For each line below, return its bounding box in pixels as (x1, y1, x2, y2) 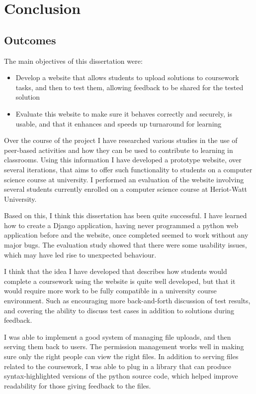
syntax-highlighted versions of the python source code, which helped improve (4, 371, 238, 381)
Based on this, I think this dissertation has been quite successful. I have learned (4, 210, 247, 221)
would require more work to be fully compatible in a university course (4, 285, 217, 296)
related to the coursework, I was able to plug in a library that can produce (4, 361, 231, 371)
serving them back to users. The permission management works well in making (4, 341, 244, 352)
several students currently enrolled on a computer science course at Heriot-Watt (4, 184, 248, 194)
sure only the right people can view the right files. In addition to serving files (4, 351, 239, 362)
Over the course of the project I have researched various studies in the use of (4, 135, 238, 145)
